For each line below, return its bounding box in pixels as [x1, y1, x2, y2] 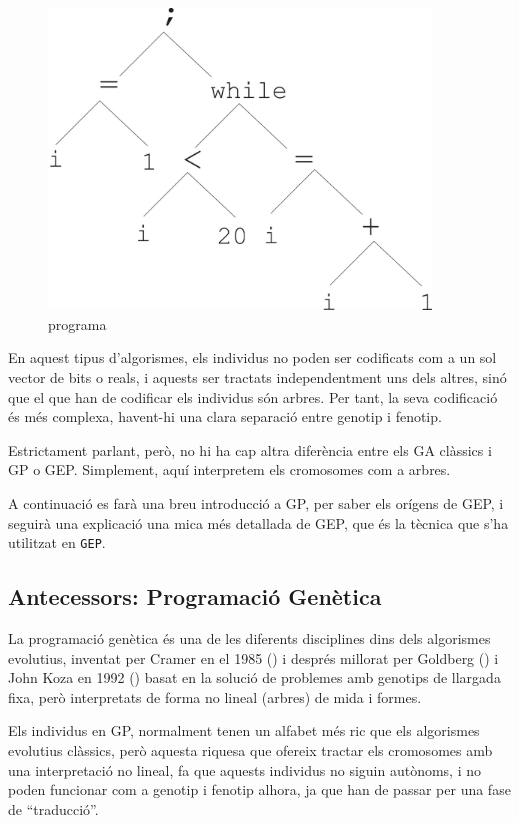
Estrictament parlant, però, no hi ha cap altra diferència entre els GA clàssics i [8, 439, 492, 460]
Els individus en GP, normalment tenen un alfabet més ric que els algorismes [8, 720, 480, 741]
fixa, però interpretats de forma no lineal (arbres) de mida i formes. [8, 686, 422, 707]
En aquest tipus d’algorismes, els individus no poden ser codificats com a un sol [8, 347, 497, 368]
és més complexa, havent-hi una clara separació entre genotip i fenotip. [8, 406, 442, 427]
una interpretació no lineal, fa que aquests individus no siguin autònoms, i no [8, 759, 482, 780]
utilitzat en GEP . [8, 532, 106, 553]
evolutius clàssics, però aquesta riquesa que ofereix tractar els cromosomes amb [8, 740, 493, 761]
